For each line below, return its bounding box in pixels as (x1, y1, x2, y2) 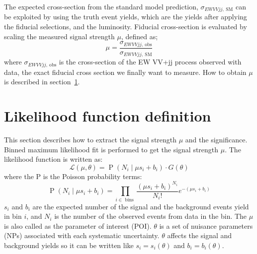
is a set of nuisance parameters (159, 220, 253, 231)
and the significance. (185, 134, 248, 144)
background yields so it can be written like (4, 240, 134, 250)
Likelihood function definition (4, 106, 211, 126)
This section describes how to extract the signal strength (4, 134, 177, 144)
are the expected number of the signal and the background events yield (32, 201, 249, 211)
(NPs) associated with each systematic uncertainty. (4, 230, 160, 241)
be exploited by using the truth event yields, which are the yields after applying (4, 11, 247, 22)
